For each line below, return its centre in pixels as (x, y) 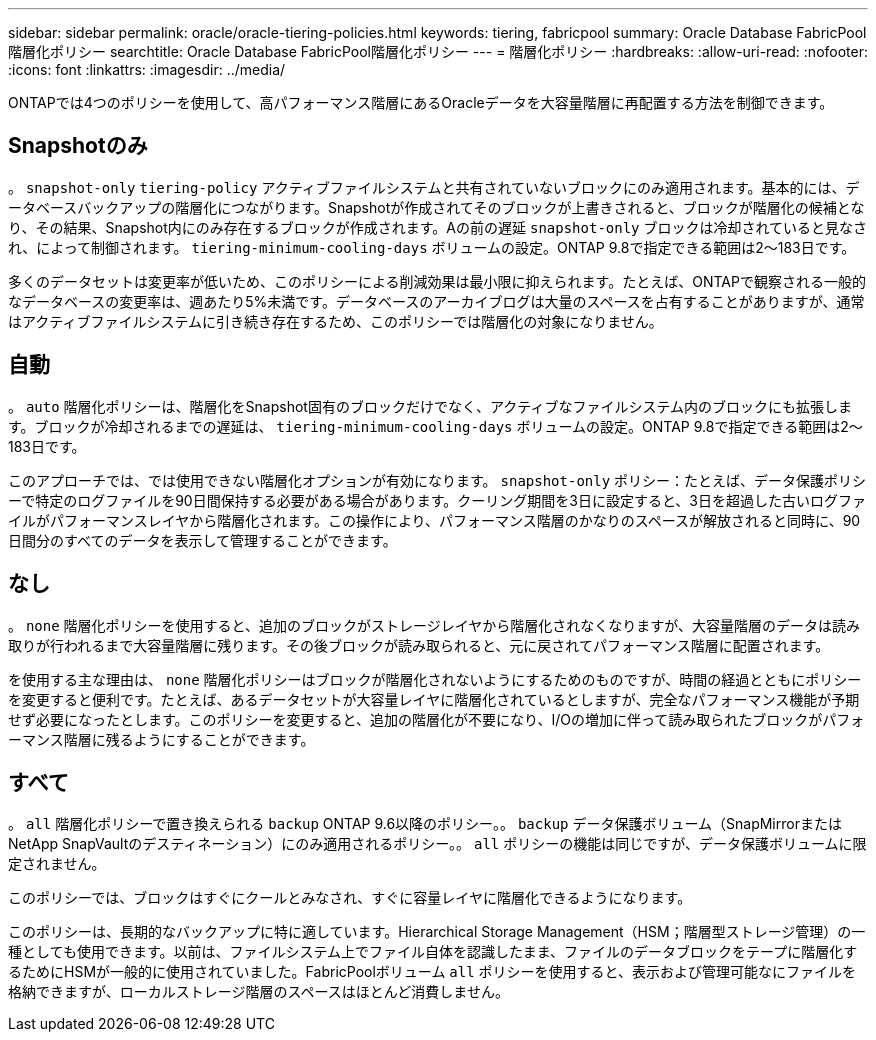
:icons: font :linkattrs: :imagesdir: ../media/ (147, 69)
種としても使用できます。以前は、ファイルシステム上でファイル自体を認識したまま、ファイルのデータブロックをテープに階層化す (433, 952)
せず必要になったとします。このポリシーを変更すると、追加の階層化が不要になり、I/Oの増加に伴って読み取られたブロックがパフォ (436, 719)
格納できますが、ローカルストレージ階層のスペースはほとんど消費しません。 (258, 992)
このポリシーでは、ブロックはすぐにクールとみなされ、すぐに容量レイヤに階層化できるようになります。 (350, 898)
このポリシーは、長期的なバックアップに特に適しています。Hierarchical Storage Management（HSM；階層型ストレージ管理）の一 (437, 932)
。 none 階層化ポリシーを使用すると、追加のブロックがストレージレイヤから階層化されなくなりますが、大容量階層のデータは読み (434, 625)
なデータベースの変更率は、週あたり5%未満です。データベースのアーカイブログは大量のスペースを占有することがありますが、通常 (436, 301)
